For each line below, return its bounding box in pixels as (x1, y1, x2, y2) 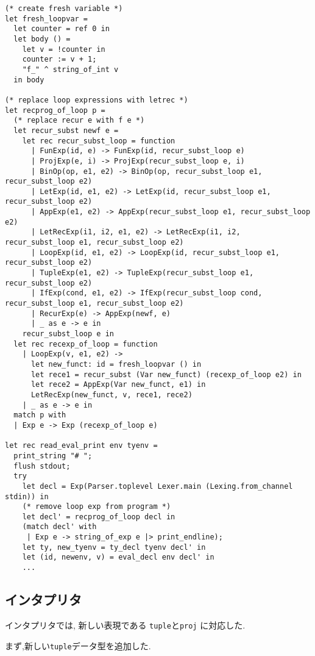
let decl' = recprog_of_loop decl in (22, 512, 175, 521)
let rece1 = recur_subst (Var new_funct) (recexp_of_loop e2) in (30, 370, 302, 379)
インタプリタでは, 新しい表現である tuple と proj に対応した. (5, 618, 246, 631)
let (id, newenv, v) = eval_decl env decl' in (22, 553, 214, 562)
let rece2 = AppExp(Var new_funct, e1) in (30, 380, 206, 389)
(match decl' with (22, 522, 97, 532)
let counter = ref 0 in (13, 24, 110, 34)
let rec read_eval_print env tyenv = (5, 441, 158, 450)
